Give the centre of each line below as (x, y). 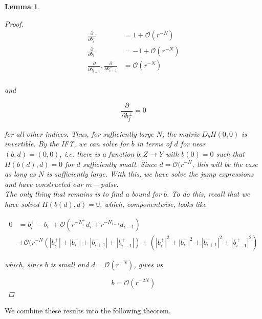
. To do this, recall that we (208, 194)
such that (230, 153)
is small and (70, 264)
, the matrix (181, 133)
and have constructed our (44, 184)
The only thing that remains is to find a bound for (83, 194)
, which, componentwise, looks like (153, 204)
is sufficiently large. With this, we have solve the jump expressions (150, 174)
